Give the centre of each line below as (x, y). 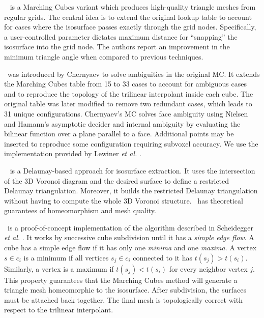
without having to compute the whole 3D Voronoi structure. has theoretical (124, 200)
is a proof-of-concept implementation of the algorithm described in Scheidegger (130, 227)
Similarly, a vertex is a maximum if (59, 268)
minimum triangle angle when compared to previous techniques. (104, 56)
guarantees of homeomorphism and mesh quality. (80, 210)
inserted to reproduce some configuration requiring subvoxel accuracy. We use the (131, 143)
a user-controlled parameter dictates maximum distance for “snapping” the (121, 36)
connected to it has (163, 257)
